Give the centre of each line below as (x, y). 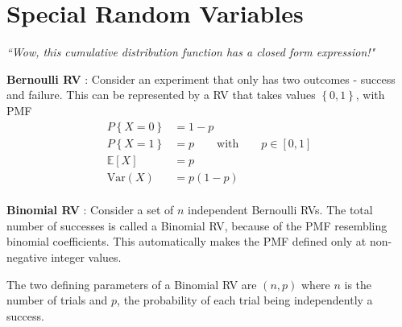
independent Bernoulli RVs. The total (280, 210)
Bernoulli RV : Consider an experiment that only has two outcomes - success (201, 79)
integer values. (86, 257)
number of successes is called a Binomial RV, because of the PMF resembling (197, 225)
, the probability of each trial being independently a (245, 300)
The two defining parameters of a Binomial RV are (132, 284)
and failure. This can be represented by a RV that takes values (161, 95)
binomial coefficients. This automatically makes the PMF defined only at (186, 241)
